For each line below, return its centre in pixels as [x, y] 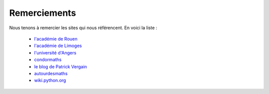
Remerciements [43, 13]
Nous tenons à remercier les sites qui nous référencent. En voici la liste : [83, 28]
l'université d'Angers [55, 52]
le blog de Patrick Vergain [61, 66]
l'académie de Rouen [56, 39]
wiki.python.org [50, 80]
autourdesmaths [51, 73]
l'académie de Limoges [58, 46]
